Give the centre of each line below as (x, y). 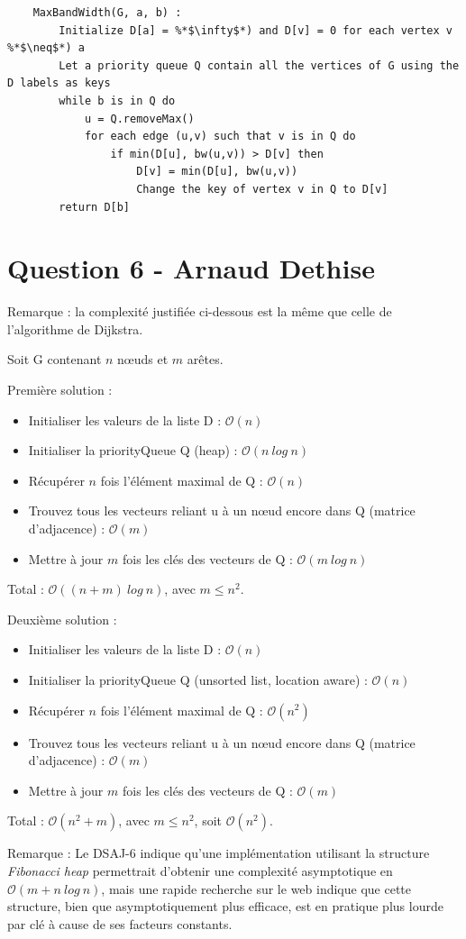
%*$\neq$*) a (46, 48)
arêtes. (205, 359)
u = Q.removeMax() (139, 119)
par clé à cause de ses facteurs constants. (120, 923)
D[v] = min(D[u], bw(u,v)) (217, 172)
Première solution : (60, 390)
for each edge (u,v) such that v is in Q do (220, 137)
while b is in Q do (117, 100)
